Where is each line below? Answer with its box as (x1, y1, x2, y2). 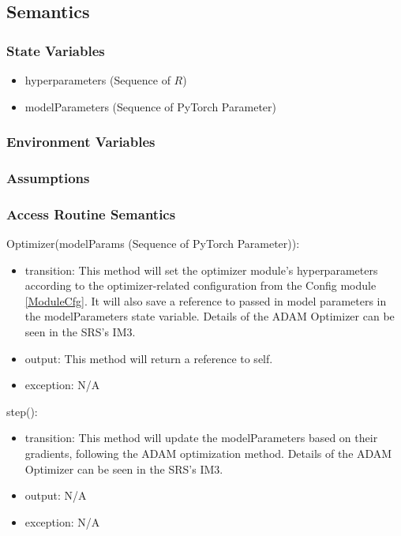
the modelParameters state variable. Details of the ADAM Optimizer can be (24, 308, 395, 324)
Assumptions (6, 167, 90, 187)
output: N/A (24, 487, 87, 504)
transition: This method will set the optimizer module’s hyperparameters (24, 261, 378, 278)
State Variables (6, 40, 105, 60)
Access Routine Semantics (6, 204, 176, 223)
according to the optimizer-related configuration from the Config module (24, 277, 377, 294)
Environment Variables (6, 132, 156, 152)
